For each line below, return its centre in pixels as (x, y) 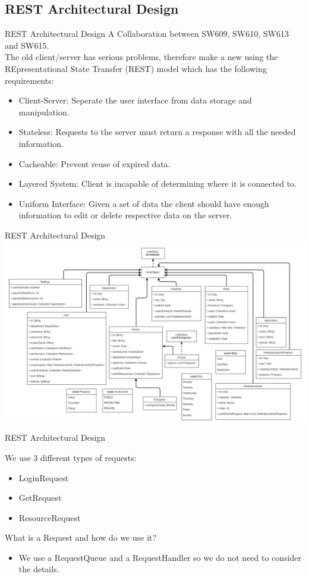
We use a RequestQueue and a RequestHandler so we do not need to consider (160, 557)
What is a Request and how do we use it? (81, 537)
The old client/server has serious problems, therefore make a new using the (141, 57)
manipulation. (44, 112)
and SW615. (27, 45)
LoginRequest (44, 477)
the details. (39, 569)
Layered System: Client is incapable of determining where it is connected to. (157, 184)
